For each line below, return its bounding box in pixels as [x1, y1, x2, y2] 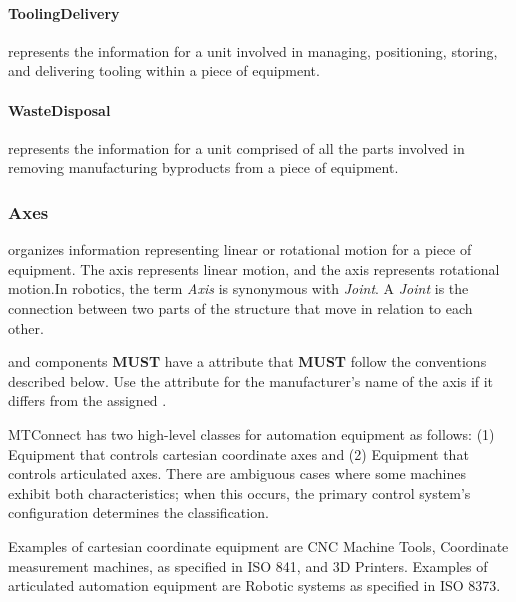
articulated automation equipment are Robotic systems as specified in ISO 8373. [8, 575, 501, 596]
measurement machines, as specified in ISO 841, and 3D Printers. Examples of [8, 555, 488, 576]
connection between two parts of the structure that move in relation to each [8, 297, 473, 318]
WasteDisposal [8, 99, 111, 120]
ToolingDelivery [8, 2, 120, 23]
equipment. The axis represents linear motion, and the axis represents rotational [8, 258, 500, 279]
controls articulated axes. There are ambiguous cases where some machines [8, 463, 466, 484]
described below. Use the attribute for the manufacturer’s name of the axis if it [8, 370, 494, 391]
